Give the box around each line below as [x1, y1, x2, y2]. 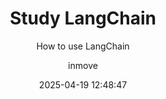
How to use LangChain [36, 40, 130, 52]
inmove [68, 59, 98, 71]
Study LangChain [9, 7, 157, 30]
